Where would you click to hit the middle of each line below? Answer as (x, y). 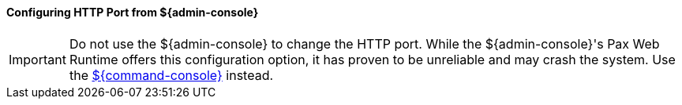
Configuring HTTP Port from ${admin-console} (133, 12)
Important (37, 59)
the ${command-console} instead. (171, 75)
